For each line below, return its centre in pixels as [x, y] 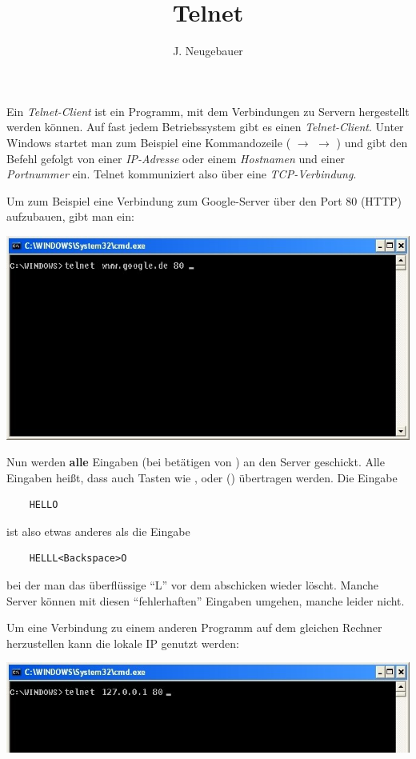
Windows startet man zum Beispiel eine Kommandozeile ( [149, 142]
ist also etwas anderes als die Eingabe [98, 531]
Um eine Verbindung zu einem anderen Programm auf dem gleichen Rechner [194, 627]
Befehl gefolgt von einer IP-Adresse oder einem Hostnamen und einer [176, 158]
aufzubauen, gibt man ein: [70, 216]
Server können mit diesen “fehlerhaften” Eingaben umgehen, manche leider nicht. [206, 600]
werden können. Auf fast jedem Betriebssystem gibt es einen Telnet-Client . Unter [205, 127]
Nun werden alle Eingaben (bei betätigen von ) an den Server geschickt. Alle [196, 462]
